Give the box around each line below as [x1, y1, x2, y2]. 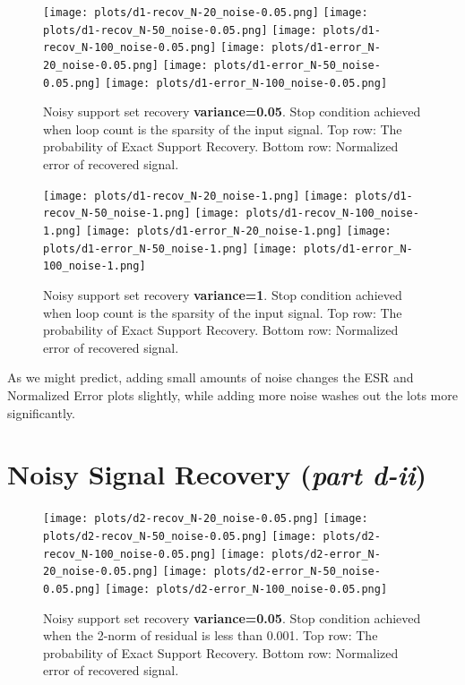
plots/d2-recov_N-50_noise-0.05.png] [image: [43, 529, 317, 543]
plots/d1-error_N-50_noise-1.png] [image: [43, 242, 297, 255]
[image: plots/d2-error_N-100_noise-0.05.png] [105, 582, 388, 595]
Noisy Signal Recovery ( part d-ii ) [7, 456, 427, 493]
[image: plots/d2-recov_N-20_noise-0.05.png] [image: [43, 512, 368, 526]
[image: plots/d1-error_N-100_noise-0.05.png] [105, 76, 388, 90]
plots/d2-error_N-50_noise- [213, 565, 381, 578]
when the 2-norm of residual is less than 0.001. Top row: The [43, 626, 378, 645]
